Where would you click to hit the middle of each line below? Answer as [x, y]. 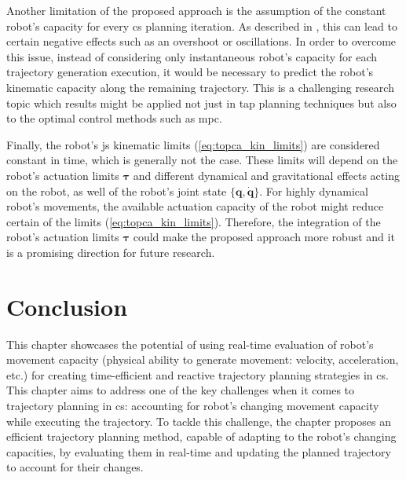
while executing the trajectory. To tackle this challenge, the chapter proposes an [199, 421]
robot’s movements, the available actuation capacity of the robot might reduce [195, 206]
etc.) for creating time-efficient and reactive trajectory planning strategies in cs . [198, 374]
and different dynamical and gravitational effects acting [266, 175]
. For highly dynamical [314, 191]
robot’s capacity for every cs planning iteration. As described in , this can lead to [202, 26]
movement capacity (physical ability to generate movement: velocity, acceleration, [203, 359]
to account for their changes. [75, 467]
